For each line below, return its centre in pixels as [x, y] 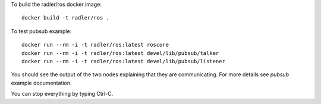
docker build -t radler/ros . [66, 18]
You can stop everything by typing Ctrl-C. [62, 94]
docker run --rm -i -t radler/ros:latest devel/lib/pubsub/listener [123, 61]
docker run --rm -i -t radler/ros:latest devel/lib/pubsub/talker [120, 53]
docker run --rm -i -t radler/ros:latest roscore [95, 45]
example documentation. [41, 83]
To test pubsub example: [41, 31]
